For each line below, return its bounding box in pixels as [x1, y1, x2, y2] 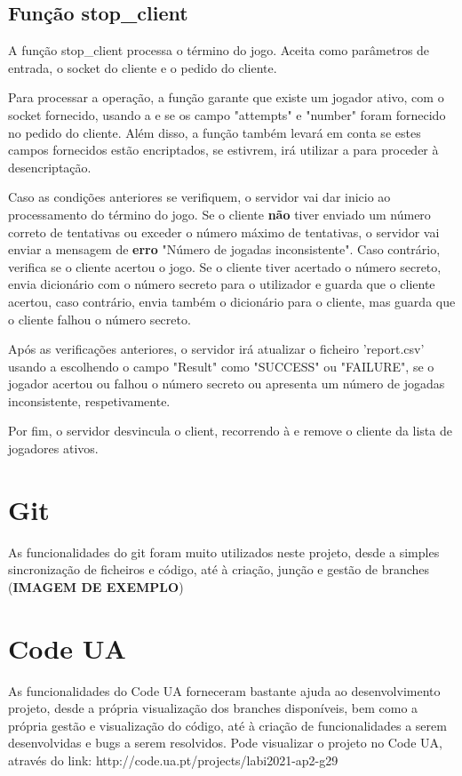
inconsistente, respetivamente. [8, 391, 171, 410]
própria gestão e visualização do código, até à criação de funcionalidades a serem [8, 716, 447, 734]
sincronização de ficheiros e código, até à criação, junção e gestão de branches [8, 560, 430, 579]
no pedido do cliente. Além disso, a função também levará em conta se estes [8, 123, 421, 141]
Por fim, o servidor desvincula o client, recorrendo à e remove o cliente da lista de [8, 421, 452, 440]
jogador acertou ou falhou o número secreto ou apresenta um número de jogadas [8, 374, 445, 393]
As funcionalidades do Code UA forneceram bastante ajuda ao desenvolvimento [8, 681, 441, 700]
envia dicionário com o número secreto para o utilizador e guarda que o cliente [8, 275, 435, 293]
